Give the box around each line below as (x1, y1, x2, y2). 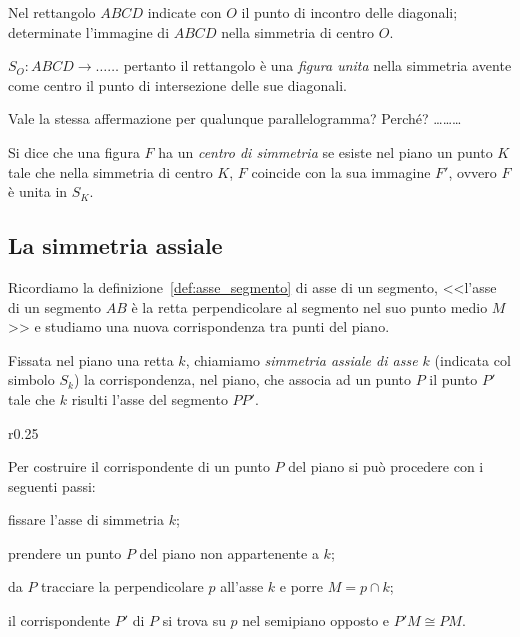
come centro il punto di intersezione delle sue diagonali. (8, 74, 347, 95)
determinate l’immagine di (8, 21, 170, 42)
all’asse (220, 576, 264, 597)
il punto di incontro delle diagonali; (241, 2, 458, 22)
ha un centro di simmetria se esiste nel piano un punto (158, 141, 493, 162)
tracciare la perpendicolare (41, 576, 204, 597)
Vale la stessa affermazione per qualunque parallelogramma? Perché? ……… (8, 108, 462, 129)
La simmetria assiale (8, 230, 223, 261)
